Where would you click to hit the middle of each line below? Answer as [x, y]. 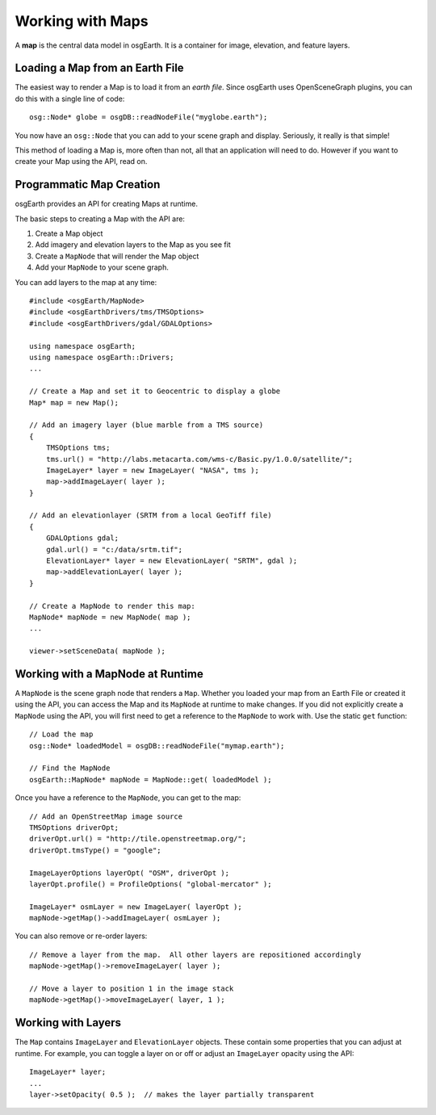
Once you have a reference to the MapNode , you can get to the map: [128, 798]
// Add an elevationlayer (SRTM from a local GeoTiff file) [151, 516]
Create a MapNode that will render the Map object [117, 256]
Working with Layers [68, 1023]
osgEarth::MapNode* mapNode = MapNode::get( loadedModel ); [151, 780]
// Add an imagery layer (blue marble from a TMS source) [147, 425]
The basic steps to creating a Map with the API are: [100, 219]
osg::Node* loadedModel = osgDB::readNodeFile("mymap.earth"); [157, 746]
